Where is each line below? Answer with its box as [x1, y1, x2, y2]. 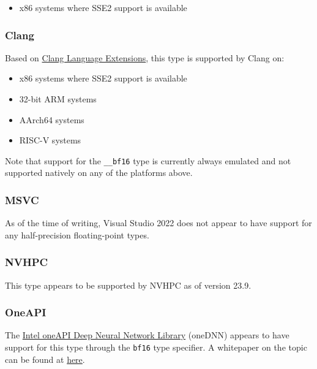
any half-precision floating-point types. [5, 228, 149, 241]
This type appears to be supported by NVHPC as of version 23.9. [5, 278, 252, 291]
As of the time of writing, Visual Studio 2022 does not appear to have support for [5, 216, 312, 229]
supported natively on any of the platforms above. [5, 166, 193, 179]
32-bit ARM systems [19, 93, 97, 105]
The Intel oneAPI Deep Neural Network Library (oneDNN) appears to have [5, 329, 289, 341]
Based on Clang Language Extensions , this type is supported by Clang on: [5, 51, 285, 64]
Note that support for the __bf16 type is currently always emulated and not [5, 154, 291, 167]
